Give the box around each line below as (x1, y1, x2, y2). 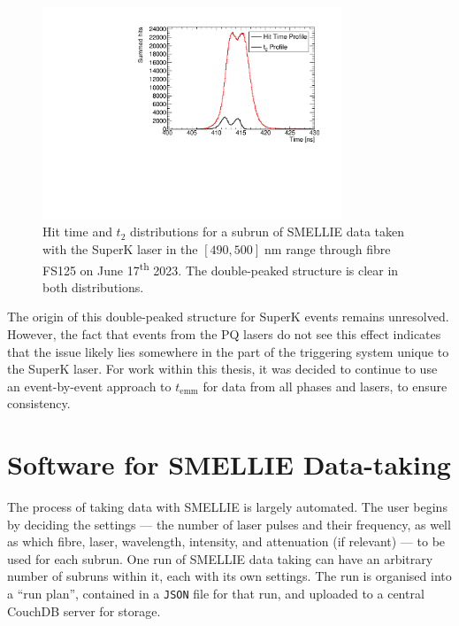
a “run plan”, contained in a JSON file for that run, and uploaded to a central (7, 584, 425, 602)
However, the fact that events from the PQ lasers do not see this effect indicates (7, 324, 441, 343)
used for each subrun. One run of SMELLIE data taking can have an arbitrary (7, 549, 433, 568)
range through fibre (286, 239, 391, 258)
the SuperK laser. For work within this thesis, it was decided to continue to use (7, 359, 438, 378)
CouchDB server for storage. (7, 601, 161, 620)
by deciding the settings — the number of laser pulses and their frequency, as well (7, 514, 451, 533)
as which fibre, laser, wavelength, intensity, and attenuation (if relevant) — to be (7, 532, 446, 551)
